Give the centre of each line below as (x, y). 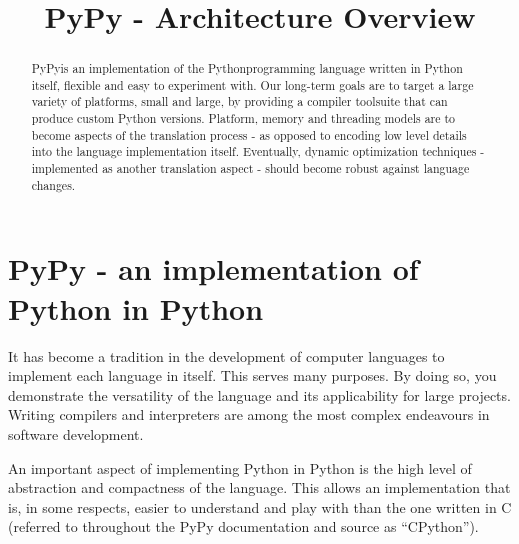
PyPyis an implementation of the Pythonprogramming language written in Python (247, 68)
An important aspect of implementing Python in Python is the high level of (240, 467)
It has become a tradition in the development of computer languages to (226, 355)
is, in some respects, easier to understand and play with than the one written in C (260, 506)
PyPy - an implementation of (213, 268)
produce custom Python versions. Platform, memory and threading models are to (243, 118)
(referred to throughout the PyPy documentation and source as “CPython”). (243, 526)
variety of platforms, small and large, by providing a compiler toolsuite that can (239, 101)
